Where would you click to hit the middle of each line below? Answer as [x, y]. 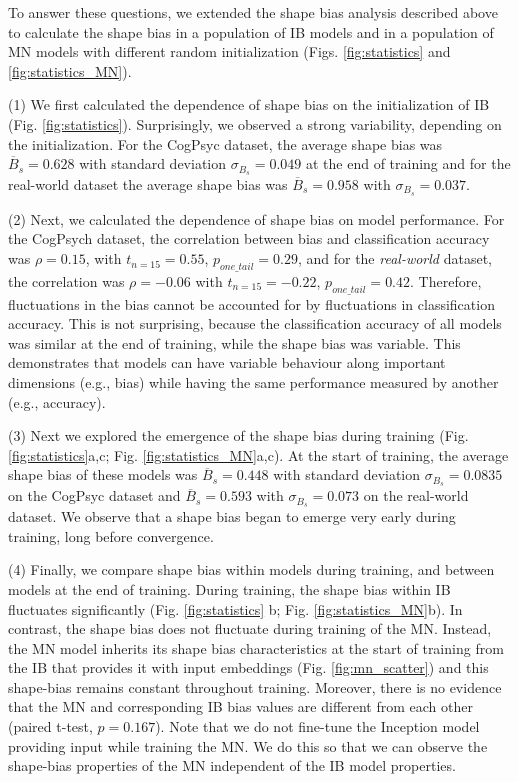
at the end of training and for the [408, 163]
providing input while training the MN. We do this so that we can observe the [248, 745]
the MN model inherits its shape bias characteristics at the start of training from [256, 647]
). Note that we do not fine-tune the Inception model [317, 726]
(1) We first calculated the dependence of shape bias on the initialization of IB [249, 104]
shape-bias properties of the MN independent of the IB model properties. [232, 765]
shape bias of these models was [103, 474]
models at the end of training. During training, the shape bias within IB [229, 588]
